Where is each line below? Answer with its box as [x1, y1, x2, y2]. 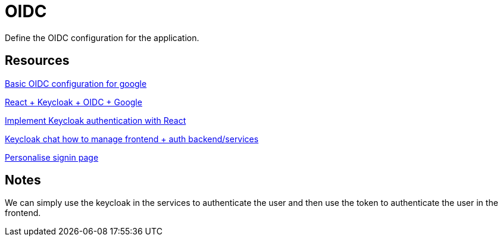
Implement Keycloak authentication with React [5, 115, 186, 126]
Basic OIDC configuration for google [5, 78, 147, 89]
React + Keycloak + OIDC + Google [5, 96, 142, 107]
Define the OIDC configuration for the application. [5, 32, 199, 43]
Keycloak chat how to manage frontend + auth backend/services [5, 133, 259, 144]
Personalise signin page [5, 152, 99, 162]
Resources [5, 53, 70, 68]
